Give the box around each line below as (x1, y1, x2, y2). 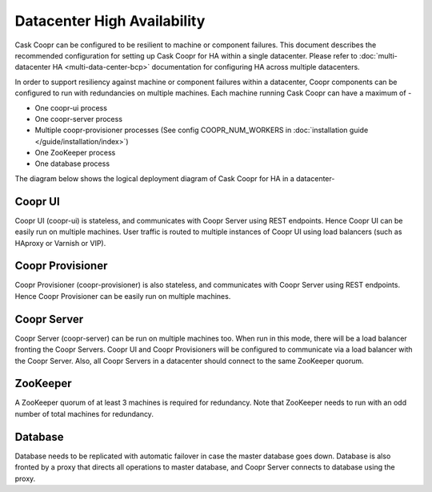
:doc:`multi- (358, 50, 398, 60)
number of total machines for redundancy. (14, 409, 154, 418)
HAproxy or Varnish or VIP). (14, 238, 106, 248)
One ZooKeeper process (34, 148, 116, 158)
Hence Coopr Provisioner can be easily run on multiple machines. (14, 291, 231, 300)
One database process (34, 159, 110, 168)
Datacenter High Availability (14, 12, 206, 30)
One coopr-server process (34, 114, 123, 123)
